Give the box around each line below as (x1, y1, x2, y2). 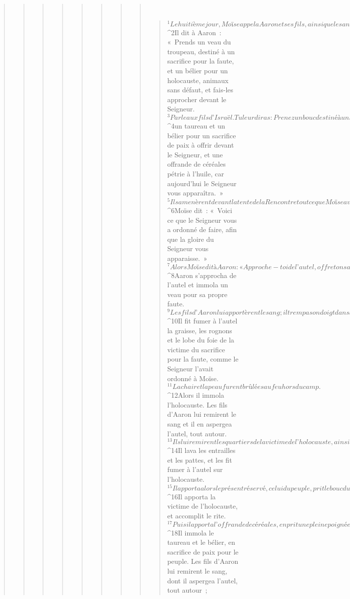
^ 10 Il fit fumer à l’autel (167, 316, 238, 326)
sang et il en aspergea (167, 419, 232, 429)
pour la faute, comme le (167, 354, 239, 364)
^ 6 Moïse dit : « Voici (167, 205, 232, 215)
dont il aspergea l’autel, (167, 575, 238, 585)
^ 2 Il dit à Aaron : (167, 27, 221, 37)
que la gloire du (167, 234, 214, 244)
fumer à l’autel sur (167, 464, 223, 474)
